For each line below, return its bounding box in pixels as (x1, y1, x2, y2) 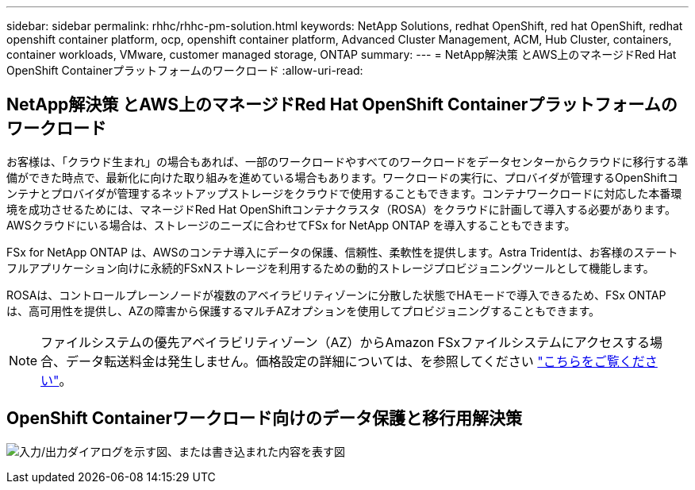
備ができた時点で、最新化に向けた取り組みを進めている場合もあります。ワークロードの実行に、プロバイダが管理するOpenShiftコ (6, 170, 678, 184)
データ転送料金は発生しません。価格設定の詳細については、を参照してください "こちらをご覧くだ (66, 353, 645, 369)
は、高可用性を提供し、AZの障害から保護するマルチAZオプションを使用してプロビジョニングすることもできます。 (6, 303, 600, 318)
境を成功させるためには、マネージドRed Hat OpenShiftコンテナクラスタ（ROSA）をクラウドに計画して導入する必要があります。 (6, 202, 676, 216)
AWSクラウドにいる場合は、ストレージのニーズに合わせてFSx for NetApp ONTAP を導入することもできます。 (6, 218, 576, 232)
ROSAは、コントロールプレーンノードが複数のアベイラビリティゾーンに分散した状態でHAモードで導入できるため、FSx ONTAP (6, 287, 666, 302)
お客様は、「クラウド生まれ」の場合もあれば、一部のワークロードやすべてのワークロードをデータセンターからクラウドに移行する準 (6, 154, 689, 168)
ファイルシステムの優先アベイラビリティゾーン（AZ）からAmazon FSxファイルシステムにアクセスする (40, 334, 650, 350)
